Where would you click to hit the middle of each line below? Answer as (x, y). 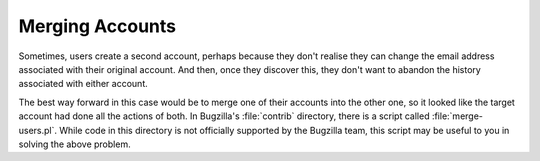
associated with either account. (83, 84)
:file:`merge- (457, 116)
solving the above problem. (74, 144)
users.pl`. (38, 130)
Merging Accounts (97, 26)
